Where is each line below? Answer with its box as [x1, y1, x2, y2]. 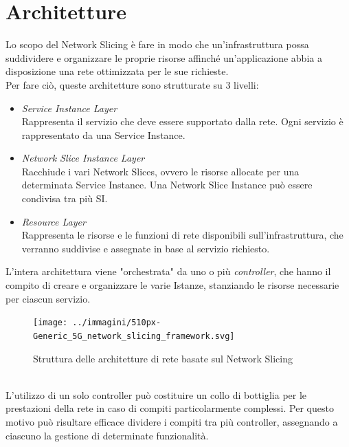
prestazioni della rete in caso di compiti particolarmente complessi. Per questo [5, 401, 334, 415]
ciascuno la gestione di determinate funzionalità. [5, 428, 209, 442]
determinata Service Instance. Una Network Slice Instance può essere [21, 177, 313, 192]
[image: [33, 318, 68, 328]
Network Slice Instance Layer [21, 151, 145, 165]
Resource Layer [21, 214, 86, 228]
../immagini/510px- [72, 318, 161, 328]
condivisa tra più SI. [21, 191, 108, 206]
